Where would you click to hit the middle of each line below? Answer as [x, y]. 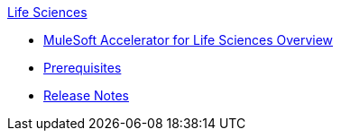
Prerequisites [83, 68]
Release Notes [86, 95]
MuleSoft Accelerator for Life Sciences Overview [189, 40]
